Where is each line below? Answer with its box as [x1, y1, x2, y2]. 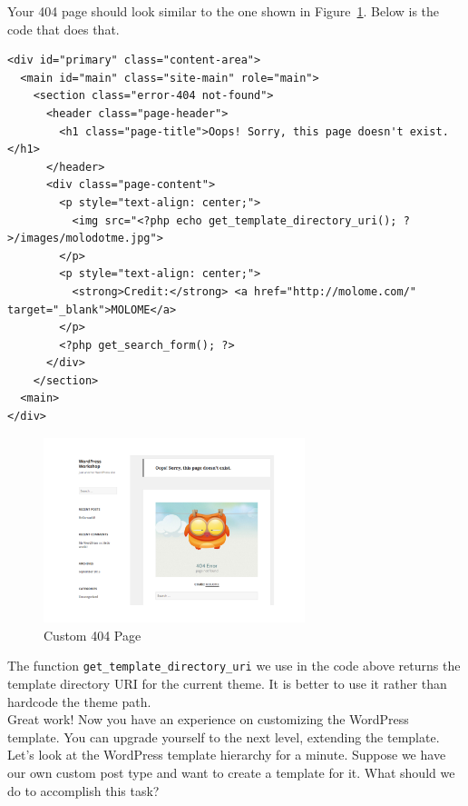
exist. [409, 124, 449, 138]
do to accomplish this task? [7, 781, 160, 800]
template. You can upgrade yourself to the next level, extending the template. [7, 727, 440, 746]
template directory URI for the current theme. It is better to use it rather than [7, 674, 447, 693]
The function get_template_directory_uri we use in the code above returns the [7, 656, 461, 675]
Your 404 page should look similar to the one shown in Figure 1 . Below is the [7, 2, 440, 20]
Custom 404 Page [44, 625, 141, 644]
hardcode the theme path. [7, 692, 151, 711]
